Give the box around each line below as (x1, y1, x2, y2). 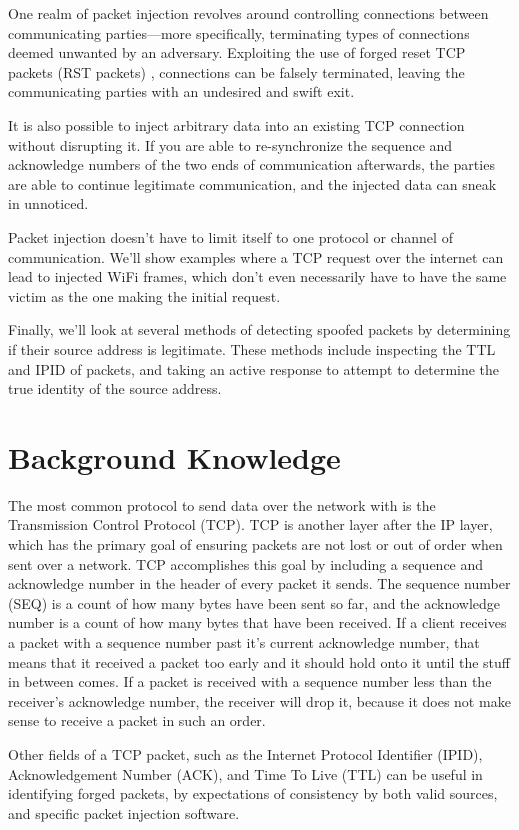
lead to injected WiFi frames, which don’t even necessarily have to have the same (8, 266, 507, 287)
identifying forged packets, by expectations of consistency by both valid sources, (8, 783, 498, 804)
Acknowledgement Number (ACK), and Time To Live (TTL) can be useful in (8, 763, 483, 784)
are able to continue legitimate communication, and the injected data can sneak (8, 173, 497, 194)
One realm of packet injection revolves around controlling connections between (8, 3, 489, 23)
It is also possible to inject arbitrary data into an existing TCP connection (8, 114, 465, 135)
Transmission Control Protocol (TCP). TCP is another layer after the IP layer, (8, 514, 493, 535)
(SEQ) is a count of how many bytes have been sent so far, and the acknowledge (8, 592, 501, 613)
